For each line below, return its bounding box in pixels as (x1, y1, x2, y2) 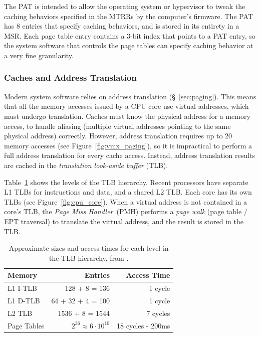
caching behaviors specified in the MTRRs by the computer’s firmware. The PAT (4, 11, 253, 21)
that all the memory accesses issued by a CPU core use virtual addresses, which (4, 101, 249, 111)
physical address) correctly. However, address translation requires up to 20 (4, 130, 232, 141)
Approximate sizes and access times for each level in (9, 243, 169, 253)
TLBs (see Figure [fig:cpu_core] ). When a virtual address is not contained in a (4, 196, 247, 207)
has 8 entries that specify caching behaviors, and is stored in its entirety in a (4, 21, 239, 31)
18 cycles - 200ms (117, 320, 170, 330)
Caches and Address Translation (4, 71, 137, 84)
